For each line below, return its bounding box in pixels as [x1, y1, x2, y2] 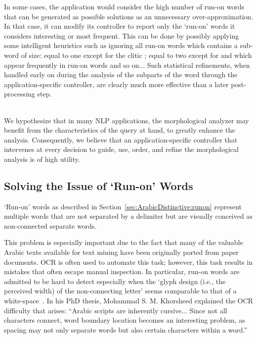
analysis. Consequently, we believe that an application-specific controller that [4, 134, 238, 145]
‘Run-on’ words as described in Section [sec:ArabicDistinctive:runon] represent [4, 201, 242, 211]
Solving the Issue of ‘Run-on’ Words [4, 178, 193, 193]
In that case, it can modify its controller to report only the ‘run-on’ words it [4, 21, 235, 31]
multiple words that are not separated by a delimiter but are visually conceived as [4, 211, 253, 221]
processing [4, 89, 35, 99]
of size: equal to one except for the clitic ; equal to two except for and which [21, 49, 252, 60]
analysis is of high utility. [4, 153, 80, 164]
